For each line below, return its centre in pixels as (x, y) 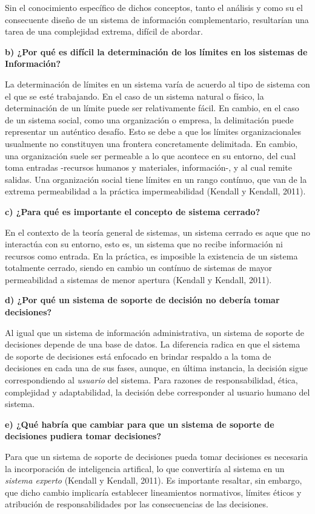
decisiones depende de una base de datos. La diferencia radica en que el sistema (153, 344)
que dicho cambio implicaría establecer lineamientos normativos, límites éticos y (153, 492)
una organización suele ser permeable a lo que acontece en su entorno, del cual (151, 155)
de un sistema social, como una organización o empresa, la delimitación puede (149, 119)
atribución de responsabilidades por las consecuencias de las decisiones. (137, 504)
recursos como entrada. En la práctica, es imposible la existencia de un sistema (151, 255)
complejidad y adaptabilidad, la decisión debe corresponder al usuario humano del (157, 392)
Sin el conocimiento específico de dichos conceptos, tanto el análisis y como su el (154, 7)
